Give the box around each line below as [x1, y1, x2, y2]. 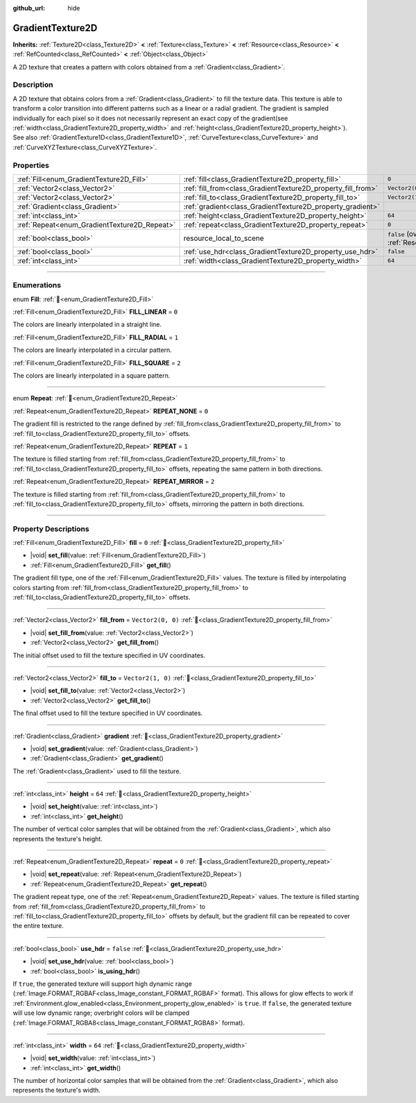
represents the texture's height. [12, 834, 103, 843]
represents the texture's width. [12, 1086, 101, 1095]
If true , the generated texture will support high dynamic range [12, 979, 192, 988]
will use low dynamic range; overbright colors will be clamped [12, 1009, 190, 1017]
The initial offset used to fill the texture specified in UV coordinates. [12, 651, 206, 659]
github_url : [12, 4, 45, 12]
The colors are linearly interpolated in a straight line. [12, 320, 162, 329]
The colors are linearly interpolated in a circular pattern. [12, 346, 173, 354]
